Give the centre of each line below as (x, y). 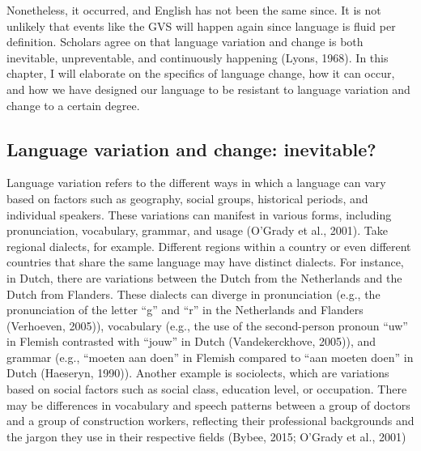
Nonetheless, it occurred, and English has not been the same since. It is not (194, 10)
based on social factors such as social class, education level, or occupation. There (207, 389)
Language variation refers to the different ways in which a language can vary (196, 183)
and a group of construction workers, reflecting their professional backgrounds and (210, 421)
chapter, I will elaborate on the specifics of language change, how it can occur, (201, 73)
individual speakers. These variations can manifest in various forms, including (199, 214)
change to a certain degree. (73, 105)
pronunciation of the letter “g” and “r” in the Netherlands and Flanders (185, 310)
